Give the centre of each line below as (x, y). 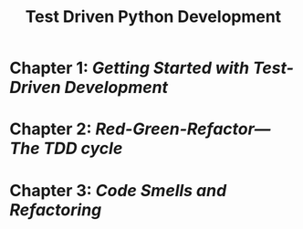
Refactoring (56, 209)
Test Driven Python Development (153, 17)
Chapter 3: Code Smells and (118, 190)
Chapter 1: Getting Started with (129, 68)
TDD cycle (83, 149)
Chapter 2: (51, 129)
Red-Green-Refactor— (183, 129)
